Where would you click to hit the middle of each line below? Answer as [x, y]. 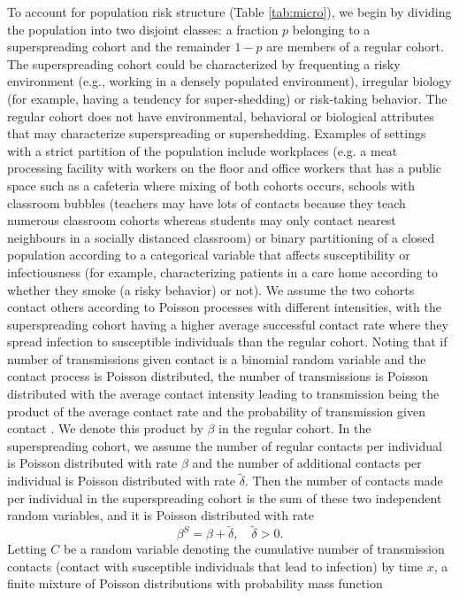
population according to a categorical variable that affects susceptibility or [209, 255]
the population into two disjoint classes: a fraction [143, 29]
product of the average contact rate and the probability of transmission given [216, 411]
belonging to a [331, 29]
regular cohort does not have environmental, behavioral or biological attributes [221, 116]
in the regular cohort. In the [295, 428]
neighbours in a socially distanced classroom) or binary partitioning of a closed [221, 237]
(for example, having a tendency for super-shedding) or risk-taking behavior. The [227, 98]
